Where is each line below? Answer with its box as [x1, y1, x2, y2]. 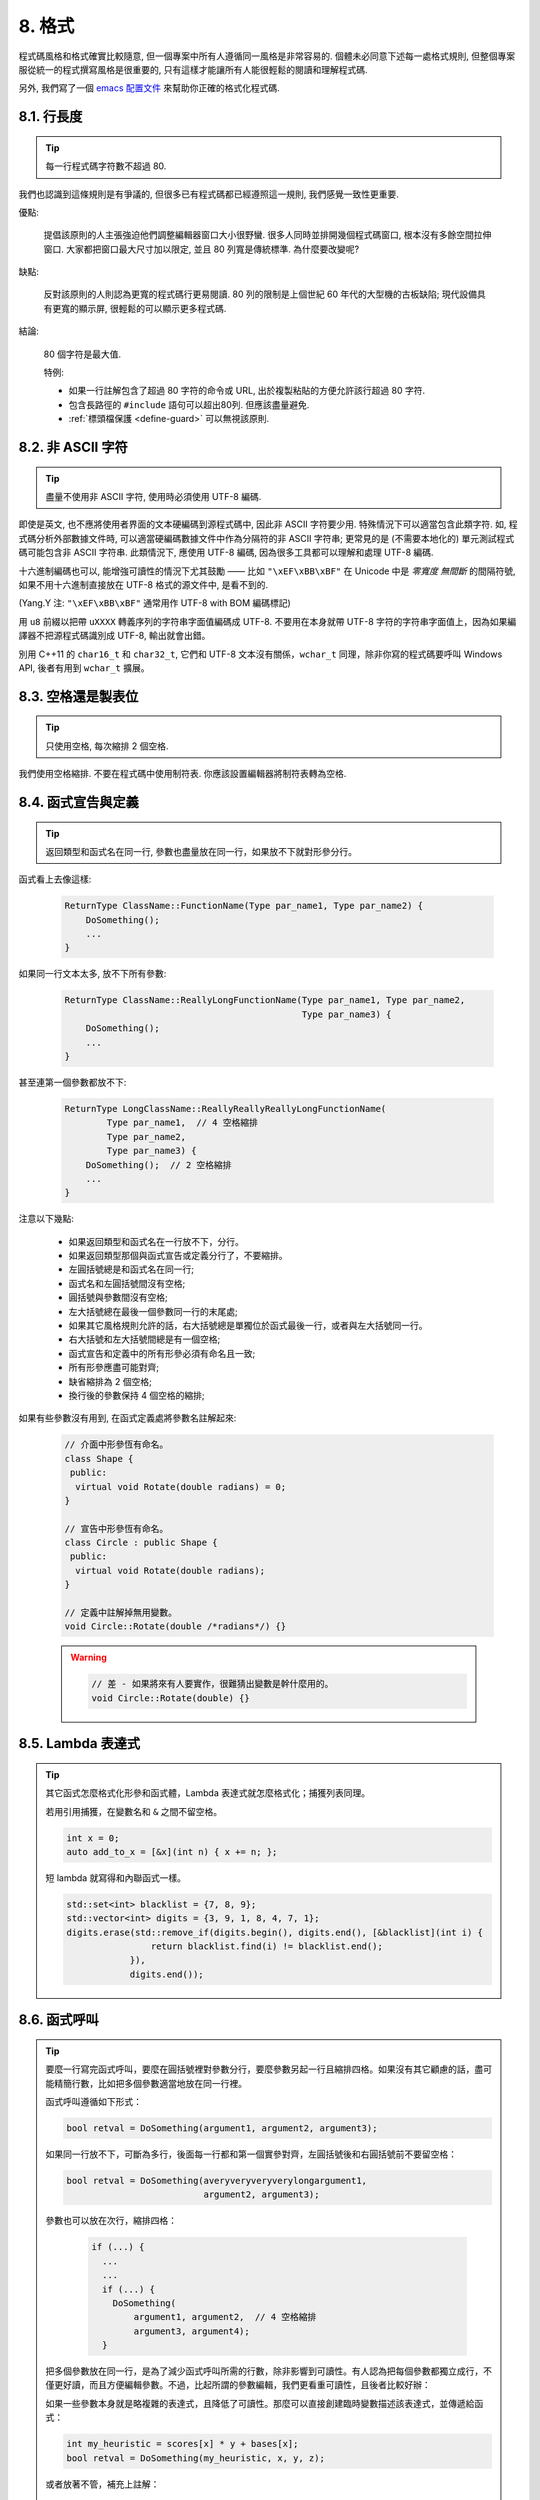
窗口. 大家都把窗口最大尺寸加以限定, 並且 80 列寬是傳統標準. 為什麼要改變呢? [43, 243, 360, 255]
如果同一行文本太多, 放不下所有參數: [18, 968, 167, 980]
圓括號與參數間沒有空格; [68, 1291, 169, 1304]
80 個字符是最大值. [43, 348, 122, 360]
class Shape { [64, 1453, 134, 1464]
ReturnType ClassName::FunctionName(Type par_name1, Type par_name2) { [64, 900, 424, 912]
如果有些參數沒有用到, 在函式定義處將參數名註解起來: [18, 1412, 237, 1424]
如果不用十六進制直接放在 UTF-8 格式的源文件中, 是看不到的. [18, 578, 269, 590]
